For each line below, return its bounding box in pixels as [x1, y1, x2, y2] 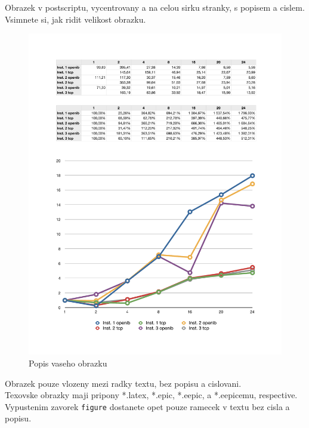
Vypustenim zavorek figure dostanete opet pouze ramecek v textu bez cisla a [5, 400, 290, 412]
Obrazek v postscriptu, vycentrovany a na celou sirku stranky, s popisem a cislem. [5, 1, 305, 13]
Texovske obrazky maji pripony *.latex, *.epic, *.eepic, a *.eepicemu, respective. [5, 389, 298, 401]
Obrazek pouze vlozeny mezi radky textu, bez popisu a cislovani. [5, 377, 242, 389]
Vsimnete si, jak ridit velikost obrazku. [5, 13, 146, 25]
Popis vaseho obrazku [29, 356, 107, 369]
